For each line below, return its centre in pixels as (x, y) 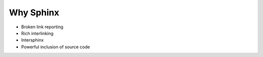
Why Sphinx (34, 12)
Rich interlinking (37, 33)
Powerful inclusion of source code (56, 47)
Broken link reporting (42, 27)
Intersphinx (32, 40)
